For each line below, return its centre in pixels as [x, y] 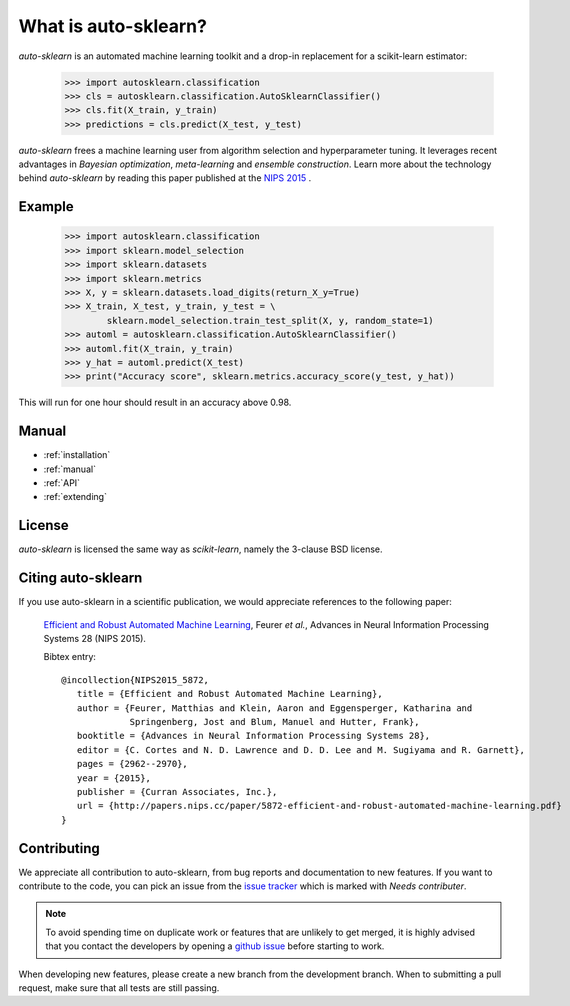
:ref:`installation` [77, 455]
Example [46, 206]
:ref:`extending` [75, 497]
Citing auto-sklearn [80, 578]
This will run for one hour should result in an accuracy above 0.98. [155, 402]
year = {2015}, [114, 778]
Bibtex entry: [70, 657]
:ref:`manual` [70, 469]
